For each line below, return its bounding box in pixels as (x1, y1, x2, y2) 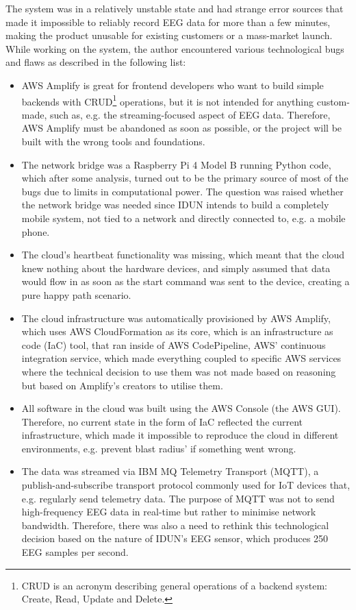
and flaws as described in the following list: (5, 55, 186, 69)
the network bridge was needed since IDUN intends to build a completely (21, 197, 329, 212)
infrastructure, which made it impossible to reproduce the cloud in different (21, 428, 339, 442)
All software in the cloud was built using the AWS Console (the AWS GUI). (21, 401, 341, 415)
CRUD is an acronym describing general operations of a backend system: (21, 578, 327, 592)
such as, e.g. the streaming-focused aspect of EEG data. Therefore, (50, 107, 331, 121)
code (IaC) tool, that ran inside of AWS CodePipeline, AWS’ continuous (21, 337, 326, 352)
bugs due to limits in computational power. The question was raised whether (21, 184, 344, 198)
